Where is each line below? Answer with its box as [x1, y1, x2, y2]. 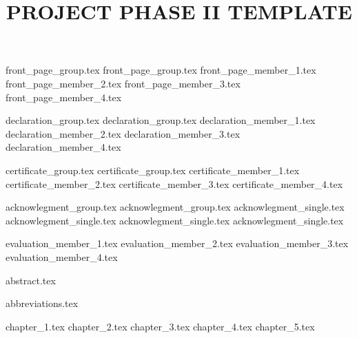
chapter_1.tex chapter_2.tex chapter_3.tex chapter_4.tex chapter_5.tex [6, 319, 315, 333]
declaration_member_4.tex [6, 140, 121, 154]
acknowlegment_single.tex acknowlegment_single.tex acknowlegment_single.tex [6, 213, 344, 227]
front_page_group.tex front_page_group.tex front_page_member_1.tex [6, 63, 316, 77]
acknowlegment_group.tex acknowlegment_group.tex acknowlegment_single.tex [6, 200, 345, 214]
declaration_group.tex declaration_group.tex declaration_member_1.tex [6, 113, 316, 127]
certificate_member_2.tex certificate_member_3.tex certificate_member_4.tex [6, 176, 343, 191]
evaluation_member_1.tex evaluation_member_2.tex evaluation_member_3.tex [6, 236, 349, 251]
